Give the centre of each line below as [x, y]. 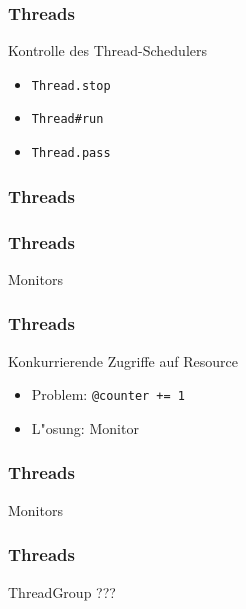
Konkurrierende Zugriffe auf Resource [123, 360]
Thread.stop [71, 85]
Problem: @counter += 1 [108, 394]
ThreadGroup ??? [62, 591]
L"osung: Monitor [85, 427]
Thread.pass [71, 153]
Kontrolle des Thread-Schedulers [107, 50]
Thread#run [67, 119]
